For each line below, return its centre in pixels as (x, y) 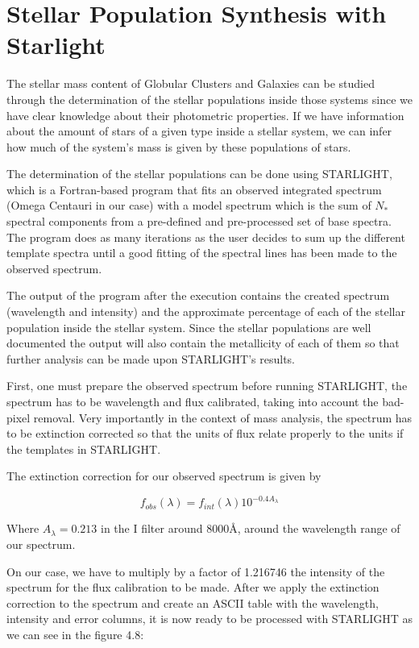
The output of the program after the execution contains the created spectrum (198, 295)
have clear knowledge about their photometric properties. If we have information (205, 115)
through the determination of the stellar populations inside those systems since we (209, 99)
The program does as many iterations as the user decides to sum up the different (206, 237)
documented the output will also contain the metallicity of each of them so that (203, 343)
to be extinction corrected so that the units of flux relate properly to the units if (205, 433)
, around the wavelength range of (319, 528)
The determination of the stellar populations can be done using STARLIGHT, (199, 174)
